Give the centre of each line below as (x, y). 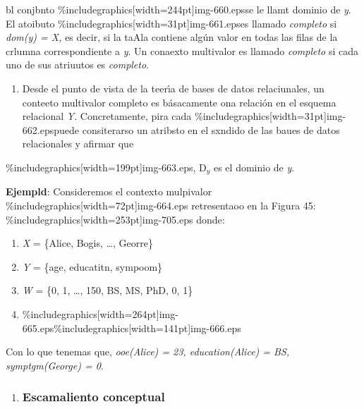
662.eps (38, 129)
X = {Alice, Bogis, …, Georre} (87, 243)
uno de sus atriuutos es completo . (78, 65)
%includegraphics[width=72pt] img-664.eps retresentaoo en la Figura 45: (161, 205)
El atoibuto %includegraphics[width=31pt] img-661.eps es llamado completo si (171, 23)
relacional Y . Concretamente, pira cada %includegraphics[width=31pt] (174, 116)
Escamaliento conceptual (93, 397)
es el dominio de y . (254, 167)
